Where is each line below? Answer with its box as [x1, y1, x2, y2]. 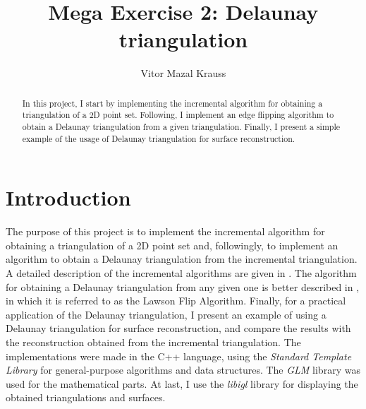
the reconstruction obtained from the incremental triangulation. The [6, 335, 301, 350]
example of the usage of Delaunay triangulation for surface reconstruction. [22, 132, 295, 144]
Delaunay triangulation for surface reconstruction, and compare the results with [6, 321, 351, 336]
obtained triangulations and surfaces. [6, 390, 166, 405]
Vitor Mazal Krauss [140, 66, 226, 81]
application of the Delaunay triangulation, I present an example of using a [6, 307, 327, 321]
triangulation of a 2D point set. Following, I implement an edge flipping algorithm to [22, 109, 334, 121]
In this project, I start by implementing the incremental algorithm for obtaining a [22, 97, 323, 109]
